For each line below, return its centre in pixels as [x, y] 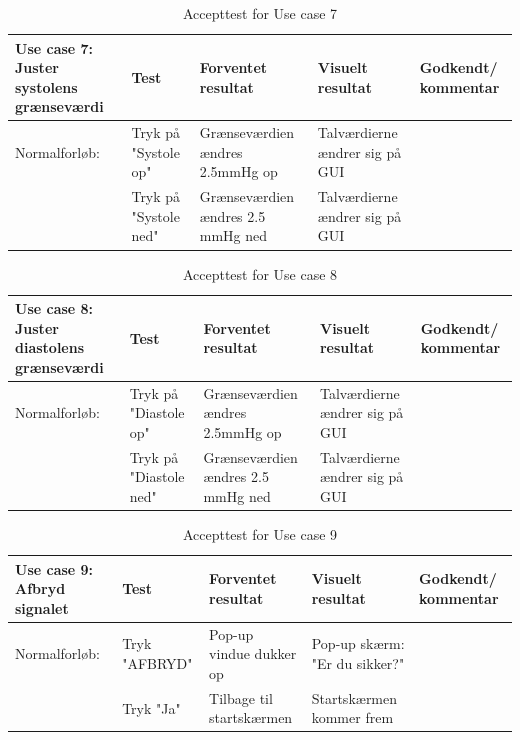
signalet [42, 607]
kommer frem [352, 717]
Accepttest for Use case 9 [260, 534]
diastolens [50, 347]
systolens [46, 86]
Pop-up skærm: [358, 643]
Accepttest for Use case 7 [260, 13]
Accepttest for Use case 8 [260, 273]
